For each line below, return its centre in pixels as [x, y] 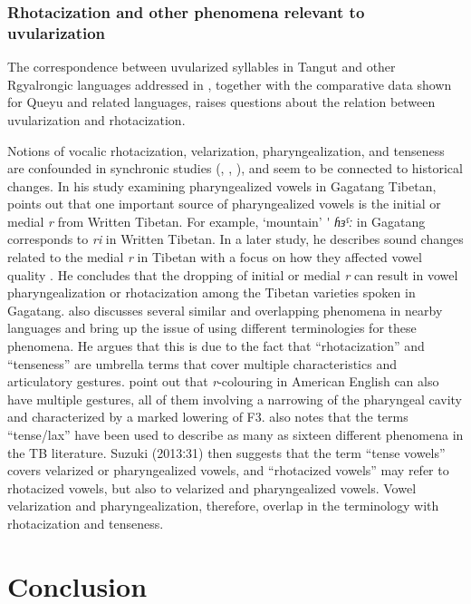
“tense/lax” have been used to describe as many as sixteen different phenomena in [235, 435]
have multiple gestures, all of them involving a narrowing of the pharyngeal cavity [235, 399]
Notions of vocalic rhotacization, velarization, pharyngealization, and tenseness [226, 150]
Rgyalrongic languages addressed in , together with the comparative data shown [230, 84]
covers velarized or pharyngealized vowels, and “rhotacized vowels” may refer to [228, 470]
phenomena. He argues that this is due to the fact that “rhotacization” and [216, 346]
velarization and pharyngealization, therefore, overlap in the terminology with [223, 506]
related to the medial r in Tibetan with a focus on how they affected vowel [215, 257]
